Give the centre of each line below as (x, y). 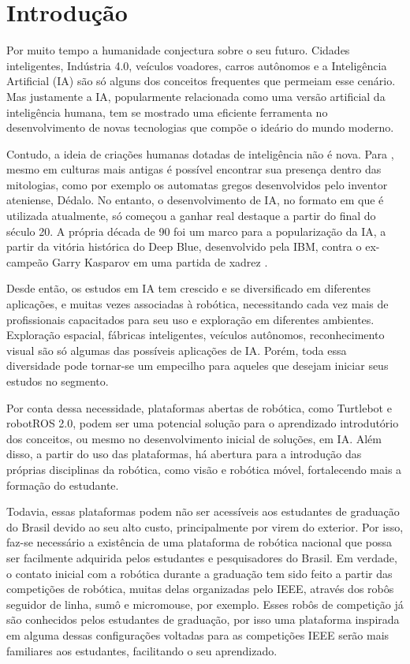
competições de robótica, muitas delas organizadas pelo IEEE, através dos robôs (200, 589)
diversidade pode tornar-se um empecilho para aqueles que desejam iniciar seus (198, 366)
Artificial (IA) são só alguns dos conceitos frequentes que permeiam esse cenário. (201, 81)
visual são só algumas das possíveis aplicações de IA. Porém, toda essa (177, 350)
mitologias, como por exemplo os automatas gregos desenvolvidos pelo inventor (197, 184)
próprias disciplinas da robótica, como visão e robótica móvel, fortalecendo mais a (204, 469)
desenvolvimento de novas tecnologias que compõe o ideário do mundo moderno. (200, 127)
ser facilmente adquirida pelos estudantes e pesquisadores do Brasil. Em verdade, (202, 557)
